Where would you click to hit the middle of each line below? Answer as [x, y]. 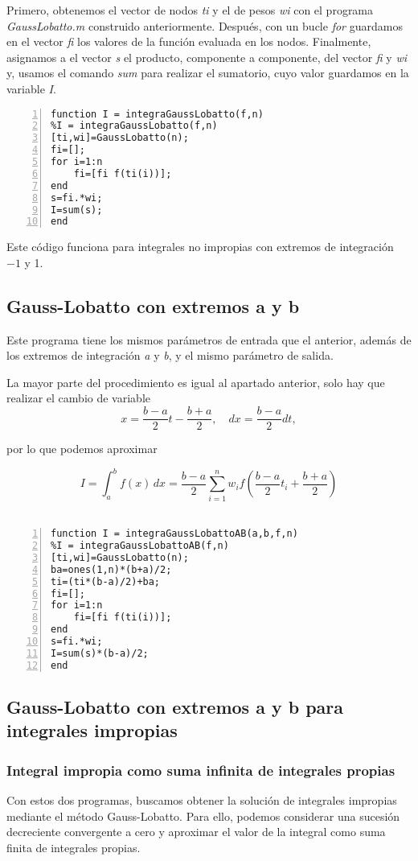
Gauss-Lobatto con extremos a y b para [175, 707]
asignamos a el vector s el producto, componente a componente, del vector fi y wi [207, 57]
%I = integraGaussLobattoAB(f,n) [140, 546]
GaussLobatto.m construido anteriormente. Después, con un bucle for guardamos [205, 25]
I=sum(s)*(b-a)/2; [100, 653]
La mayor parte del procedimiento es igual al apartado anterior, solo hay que [196, 382]
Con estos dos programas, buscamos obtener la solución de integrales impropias [202, 800]
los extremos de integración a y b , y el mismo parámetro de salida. [170, 355]
